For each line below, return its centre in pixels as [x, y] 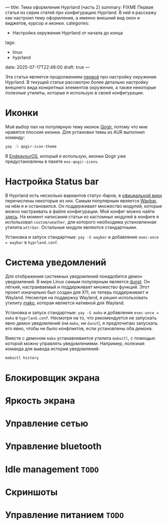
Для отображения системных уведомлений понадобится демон [74, 276]
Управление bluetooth [53, 446]
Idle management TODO [52, 469]
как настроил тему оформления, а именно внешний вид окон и [73, 18]
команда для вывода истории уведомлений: [52, 349]
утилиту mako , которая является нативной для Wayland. [65, 303]
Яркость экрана [40, 400]
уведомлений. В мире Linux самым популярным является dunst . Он [78, 281]
